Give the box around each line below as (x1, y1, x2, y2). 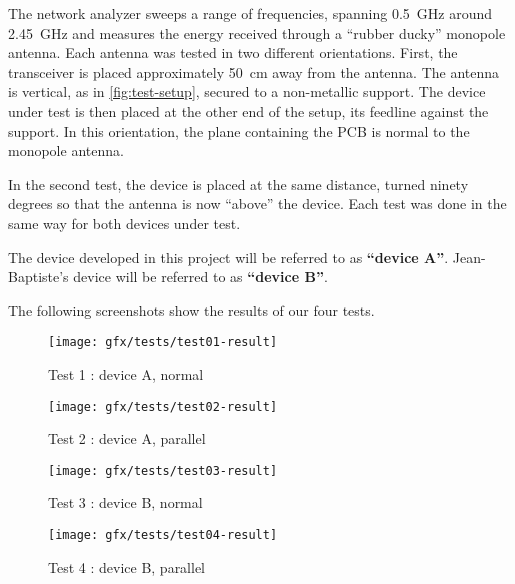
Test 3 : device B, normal (48, 492, 203, 513)
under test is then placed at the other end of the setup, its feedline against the (8, 100, 489, 121)
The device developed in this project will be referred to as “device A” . (8, 246, 449, 267)
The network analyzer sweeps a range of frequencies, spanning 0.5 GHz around (8, 3, 492, 23)
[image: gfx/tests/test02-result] (48, 399, 278, 414)
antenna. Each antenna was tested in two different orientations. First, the (8, 42, 458, 63)
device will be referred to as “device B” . (73, 266, 328, 287)
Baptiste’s (8, 266, 69, 287)
